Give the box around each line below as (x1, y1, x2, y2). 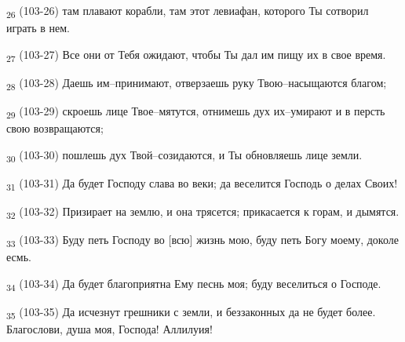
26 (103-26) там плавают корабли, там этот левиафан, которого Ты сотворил (6, 2, 369, 20)
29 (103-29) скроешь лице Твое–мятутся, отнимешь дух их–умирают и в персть (6, 102, 385, 121)
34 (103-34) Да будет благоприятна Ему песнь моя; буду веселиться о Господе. (6, 275, 381, 293)
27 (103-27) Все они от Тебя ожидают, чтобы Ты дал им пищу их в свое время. (6, 45, 386, 64)
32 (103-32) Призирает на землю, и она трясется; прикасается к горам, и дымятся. (6, 202, 400, 221)
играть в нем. (6, 20, 70, 36)
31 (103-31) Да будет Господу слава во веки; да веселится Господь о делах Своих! (6, 174, 398, 193)
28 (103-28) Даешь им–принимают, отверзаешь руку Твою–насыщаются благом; (6, 74, 387, 93)
